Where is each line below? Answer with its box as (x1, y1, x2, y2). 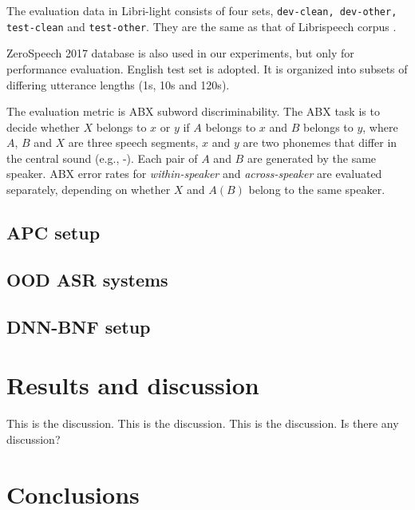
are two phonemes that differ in (243, 134, 397, 151)
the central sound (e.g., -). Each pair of (6, 149, 198, 166)
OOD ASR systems (6, 267, 168, 291)
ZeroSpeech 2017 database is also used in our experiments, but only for (6, 45, 354, 61)
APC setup (6, 220, 101, 245)
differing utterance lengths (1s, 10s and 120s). (6, 76, 230, 93)
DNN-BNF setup (6, 314, 151, 338)
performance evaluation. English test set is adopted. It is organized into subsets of (6, 60, 408, 77)
